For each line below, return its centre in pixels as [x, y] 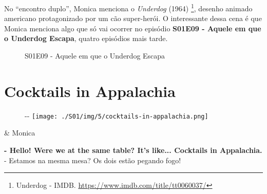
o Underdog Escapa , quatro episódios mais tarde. [86, 38]
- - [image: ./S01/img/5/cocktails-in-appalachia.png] [117, 115]
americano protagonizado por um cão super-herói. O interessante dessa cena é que [133, 18]
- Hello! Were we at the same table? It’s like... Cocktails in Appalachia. [133, 150]
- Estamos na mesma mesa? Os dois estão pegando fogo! [93, 160]
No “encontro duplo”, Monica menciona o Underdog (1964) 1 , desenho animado [128, 7]
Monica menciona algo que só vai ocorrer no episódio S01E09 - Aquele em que [133, 28]
